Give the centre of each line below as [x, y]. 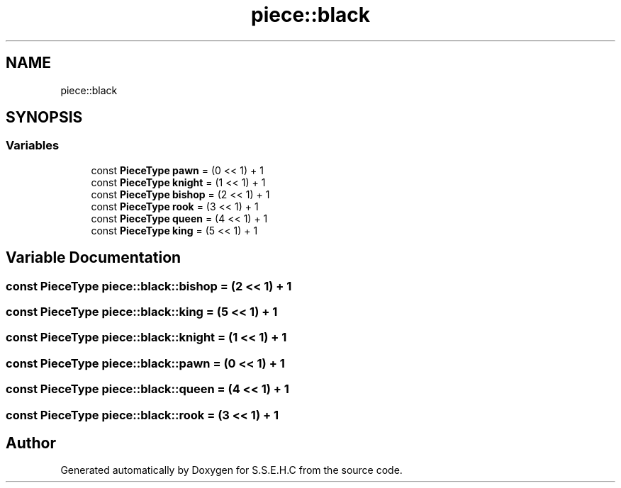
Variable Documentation [94, 258]
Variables [33, 146]
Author [31, 443]
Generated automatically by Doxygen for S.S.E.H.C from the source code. [231, 470]
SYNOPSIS [44, 118]
